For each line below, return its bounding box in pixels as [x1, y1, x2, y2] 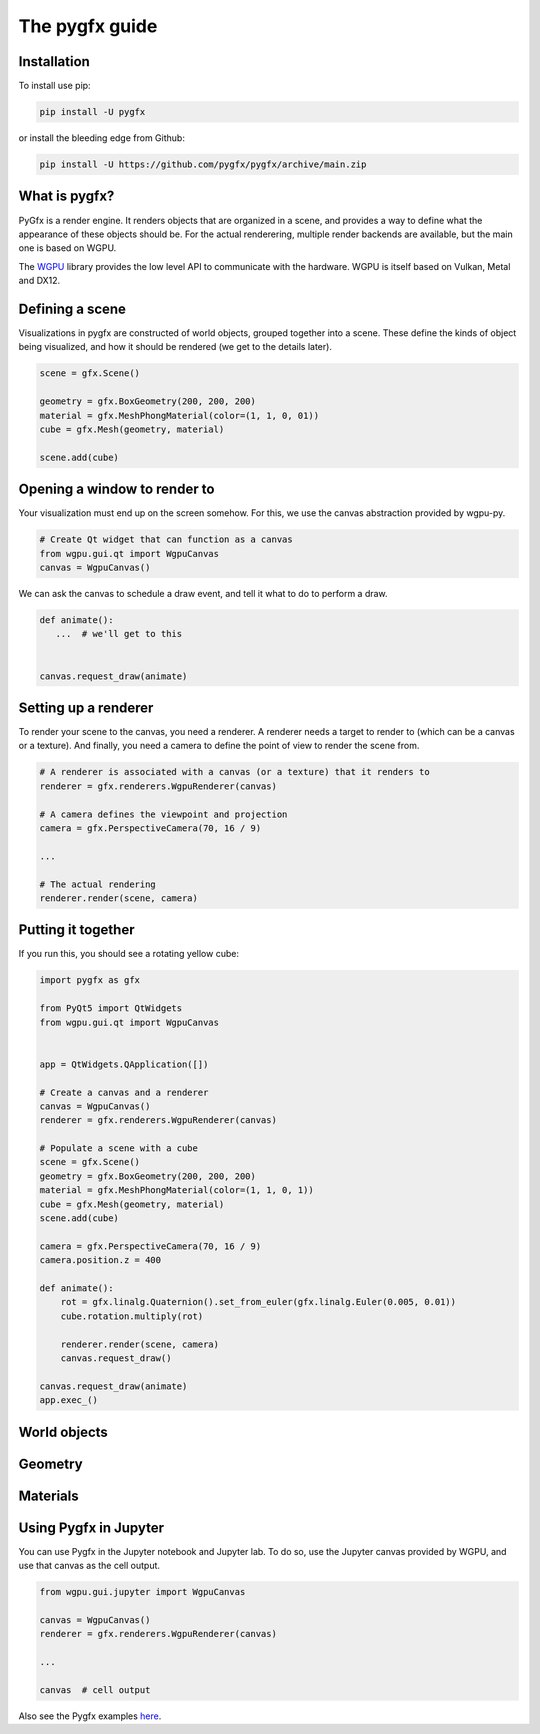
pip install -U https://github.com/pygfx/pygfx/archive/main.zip [39, 159, 367, 170]
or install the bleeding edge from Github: [18, 132, 185, 144]
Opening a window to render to [18, 481, 215, 498]
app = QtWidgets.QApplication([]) [39, 1058, 209, 1070]
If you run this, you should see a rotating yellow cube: [18, 948, 240, 960]
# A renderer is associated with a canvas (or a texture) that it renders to [39, 766, 430, 778]
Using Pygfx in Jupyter [18, 1519, 165, 1536]
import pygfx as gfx [39, 975, 140, 986]
